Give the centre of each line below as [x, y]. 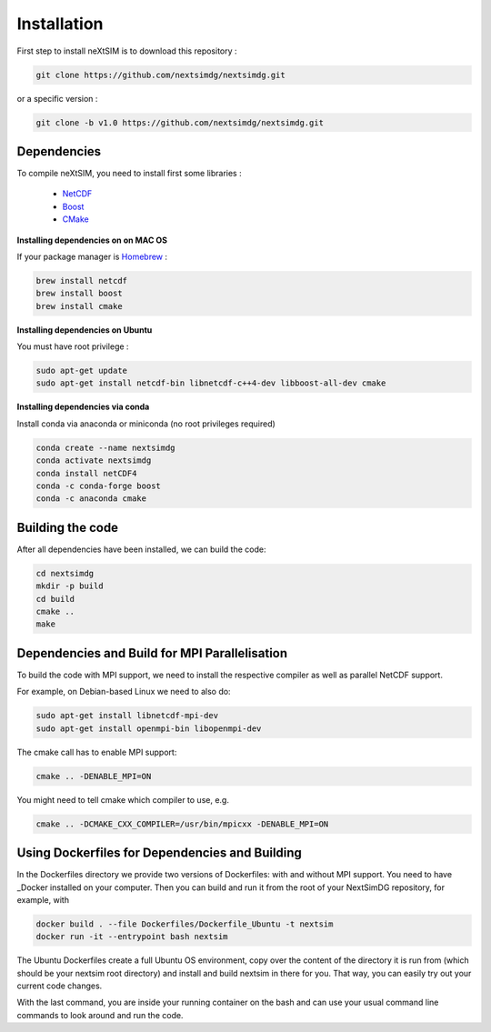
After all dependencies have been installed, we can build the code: [141, 549]
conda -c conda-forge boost [98, 486]
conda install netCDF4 [86, 473]
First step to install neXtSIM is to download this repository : [127, 51]
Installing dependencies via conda [83, 407]
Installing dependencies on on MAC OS [92, 240]
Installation [60, 24]
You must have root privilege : [73, 346]
